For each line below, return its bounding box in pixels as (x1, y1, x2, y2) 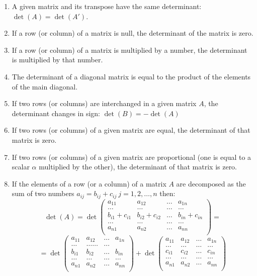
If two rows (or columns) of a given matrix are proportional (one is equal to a (12, 151, 251, 162)
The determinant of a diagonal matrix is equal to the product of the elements (12, 71, 251, 81)
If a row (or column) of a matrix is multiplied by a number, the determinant (12, 44, 247, 55)
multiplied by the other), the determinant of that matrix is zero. (39, 161, 237, 172)
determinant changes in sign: (12, 108, 100, 118)
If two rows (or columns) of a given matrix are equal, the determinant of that (12, 125, 250, 135)
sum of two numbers (12, 188, 74, 199)
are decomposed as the (176, 178, 246, 189)
